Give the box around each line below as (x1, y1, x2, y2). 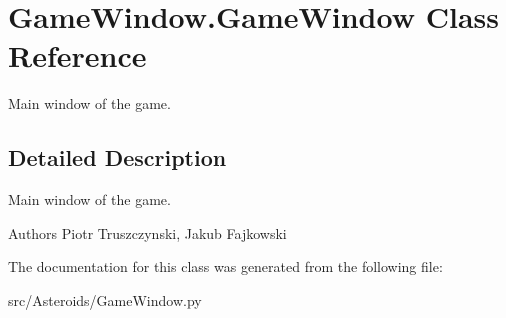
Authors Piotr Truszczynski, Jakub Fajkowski (8, 222, 287, 243)
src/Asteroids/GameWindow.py (8, 289, 202, 310)
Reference (8, 35, 147, 76)
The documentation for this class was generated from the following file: (8, 256, 443, 277)
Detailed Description (8, 142, 227, 173)
